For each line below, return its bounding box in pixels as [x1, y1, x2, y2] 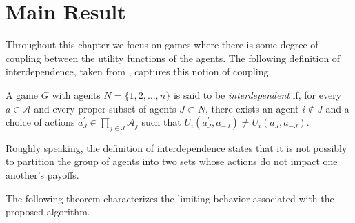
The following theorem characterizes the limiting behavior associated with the [6, 191, 334, 205]
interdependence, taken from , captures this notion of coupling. [6, 64, 272, 79]
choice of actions [6, 115, 75, 129]
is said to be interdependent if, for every [173, 87, 342, 101]
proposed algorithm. [6, 204, 90, 219]
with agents [52, 87, 101, 101]
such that [141, 115, 181, 129]
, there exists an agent [205, 101, 299, 115]
